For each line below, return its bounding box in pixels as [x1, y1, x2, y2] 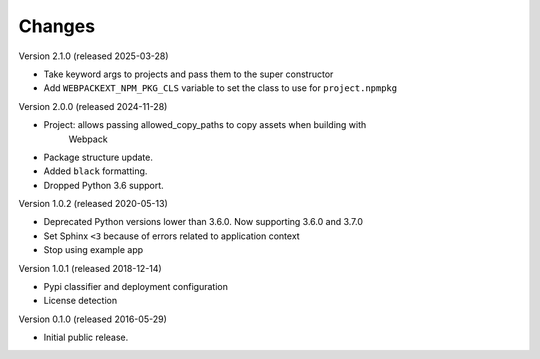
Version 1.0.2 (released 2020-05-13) [18, 198, 169, 210]
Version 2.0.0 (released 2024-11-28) [18, 100, 168, 112]
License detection [43, 295, 118, 307]
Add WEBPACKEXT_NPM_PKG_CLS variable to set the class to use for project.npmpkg [43, 82, 398, 94]
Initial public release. [43, 331, 129, 344]
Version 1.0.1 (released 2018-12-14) [18, 262, 162, 274]
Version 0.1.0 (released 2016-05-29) [18, 313, 167, 325]
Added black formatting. [43, 165, 148, 177]
